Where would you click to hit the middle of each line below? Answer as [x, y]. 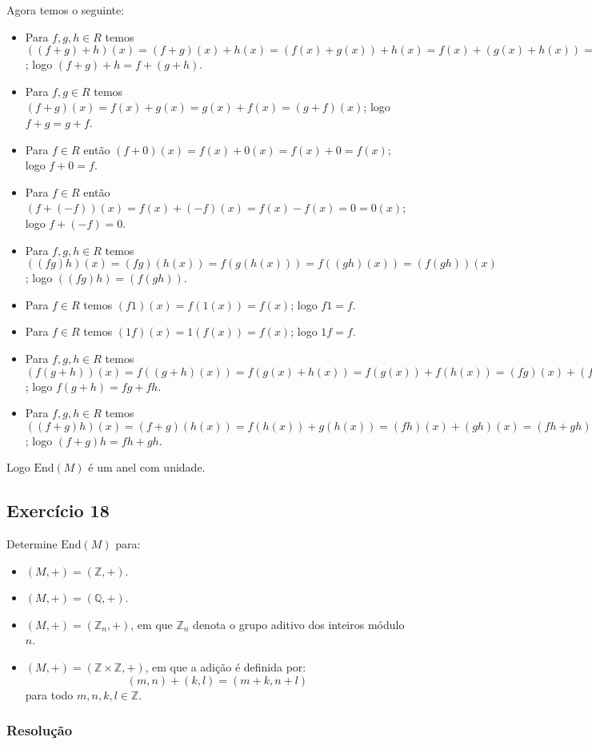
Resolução [40, 730]
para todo [49, 694]
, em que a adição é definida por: [226, 667]
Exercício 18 [58, 510]
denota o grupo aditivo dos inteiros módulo [299, 624]
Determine [32, 544]
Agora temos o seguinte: [66, 10]
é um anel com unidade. [147, 467]
